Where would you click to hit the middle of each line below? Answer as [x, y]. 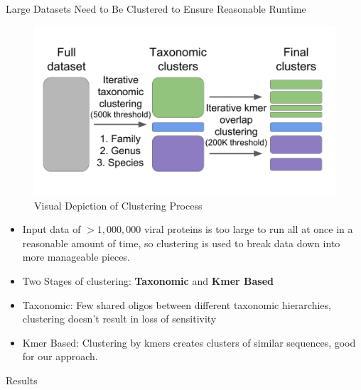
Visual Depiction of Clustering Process [118, 205]
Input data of [52, 229]
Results [22, 380]
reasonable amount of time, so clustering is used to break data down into [181, 243]
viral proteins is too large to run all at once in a [248, 229]
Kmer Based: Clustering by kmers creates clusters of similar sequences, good [189, 342]
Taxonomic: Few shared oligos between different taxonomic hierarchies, [177, 304]
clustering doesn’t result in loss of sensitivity [119, 319]
